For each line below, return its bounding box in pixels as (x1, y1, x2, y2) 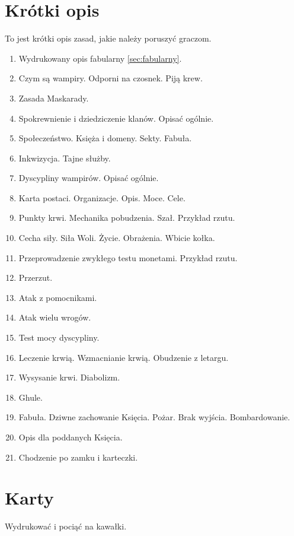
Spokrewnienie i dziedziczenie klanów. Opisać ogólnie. (18, 112, 214, 124)
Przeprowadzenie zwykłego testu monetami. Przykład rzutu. (18, 251, 238, 264)
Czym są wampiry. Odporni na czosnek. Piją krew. (18, 72, 203, 84)
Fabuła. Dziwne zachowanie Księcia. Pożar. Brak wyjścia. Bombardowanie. (18, 411, 290, 423)
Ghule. (18, 391, 43, 403)
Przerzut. (18, 271, 53, 284)
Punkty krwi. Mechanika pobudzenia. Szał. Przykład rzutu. (18, 211, 235, 224)
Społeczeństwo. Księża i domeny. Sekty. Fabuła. (18, 132, 192, 144)
